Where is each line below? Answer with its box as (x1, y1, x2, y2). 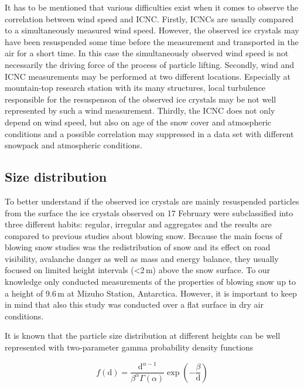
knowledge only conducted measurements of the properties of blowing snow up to (5, 275, 296, 288)
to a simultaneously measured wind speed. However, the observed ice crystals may (5, 24, 299, 36)
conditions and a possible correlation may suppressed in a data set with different (5, 127, 294, 139)
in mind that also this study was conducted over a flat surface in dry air (5, 298, 264, 311)
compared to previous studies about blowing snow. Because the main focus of (5, 229, 282, 241)
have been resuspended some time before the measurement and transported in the (5, 35, 299, 47)
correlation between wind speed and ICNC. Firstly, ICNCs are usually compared (5, 12, 294, 25)
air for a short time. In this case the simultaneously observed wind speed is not (5, 47, 289, 59)
